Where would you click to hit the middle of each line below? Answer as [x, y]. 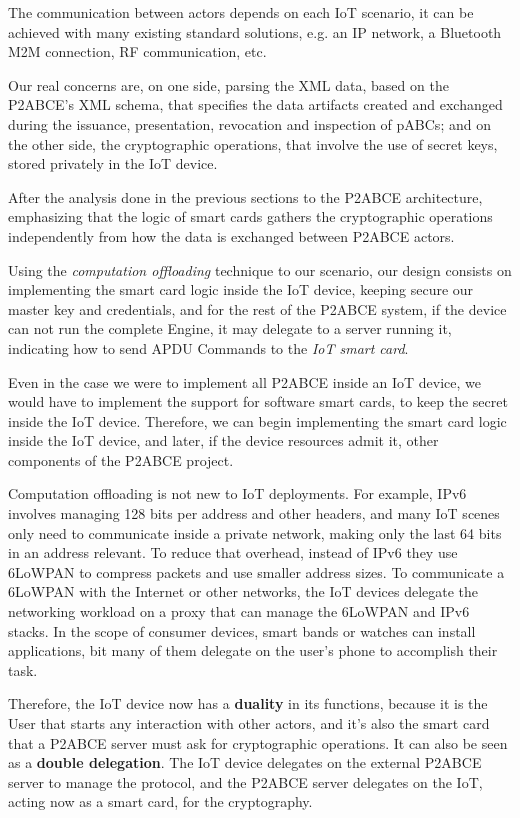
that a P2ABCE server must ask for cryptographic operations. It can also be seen [258, 742]
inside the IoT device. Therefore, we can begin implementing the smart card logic [257, 420]
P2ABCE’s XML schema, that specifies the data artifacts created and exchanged [255, 104]
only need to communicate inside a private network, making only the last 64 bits [255, 532]
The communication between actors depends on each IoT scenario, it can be [241, 12]
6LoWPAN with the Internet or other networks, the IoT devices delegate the [243, 591]
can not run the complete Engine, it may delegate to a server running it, [230, 328]
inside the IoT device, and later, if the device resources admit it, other [223, 440]
